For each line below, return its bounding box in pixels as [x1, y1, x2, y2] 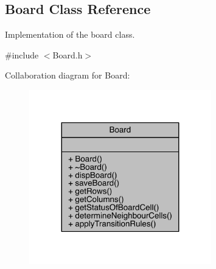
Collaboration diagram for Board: [5, 69, 130, 82]
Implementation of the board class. [5, 28, 135, 41]
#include [5, 48, 39, 61]
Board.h [52, 48, 83, 61]
